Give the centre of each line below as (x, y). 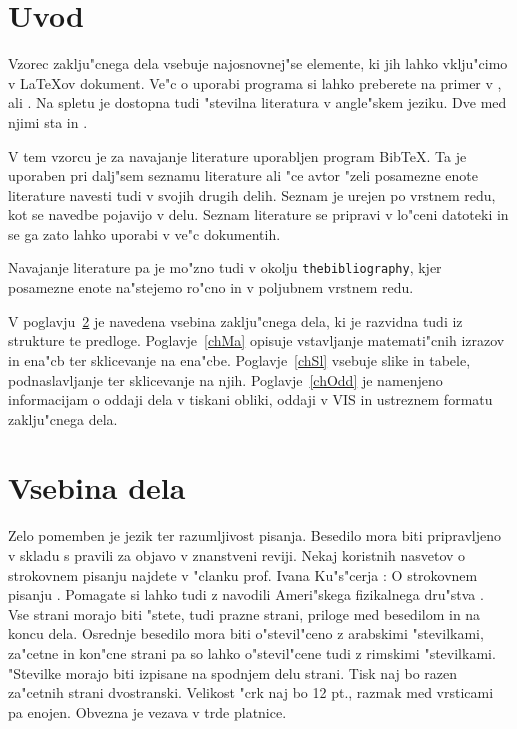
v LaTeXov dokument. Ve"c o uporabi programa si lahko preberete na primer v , (255, 82)
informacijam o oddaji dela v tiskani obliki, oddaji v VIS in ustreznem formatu (250, 399)
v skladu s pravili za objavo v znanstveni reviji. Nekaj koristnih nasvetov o (237, 555)
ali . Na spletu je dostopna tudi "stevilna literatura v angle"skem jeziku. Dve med (257, 102)
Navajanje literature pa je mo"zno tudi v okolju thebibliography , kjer (225, 267)
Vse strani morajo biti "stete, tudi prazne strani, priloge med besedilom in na (244, 613)
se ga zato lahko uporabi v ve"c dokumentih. (144, 233)
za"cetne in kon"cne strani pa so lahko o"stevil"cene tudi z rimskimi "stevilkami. (252, 652)
